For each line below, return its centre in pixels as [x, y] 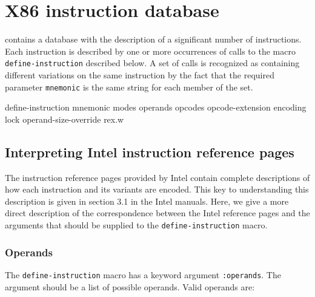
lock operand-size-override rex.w [65, 119]
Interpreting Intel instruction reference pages [150, 152]
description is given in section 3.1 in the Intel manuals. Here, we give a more [147, 201]
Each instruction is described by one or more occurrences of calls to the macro [150, 51]
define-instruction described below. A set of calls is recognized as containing [152, 63]
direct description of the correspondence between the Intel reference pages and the [157, 213]
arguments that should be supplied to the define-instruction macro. [136, 224]
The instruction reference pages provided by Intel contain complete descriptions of [157, 177]
